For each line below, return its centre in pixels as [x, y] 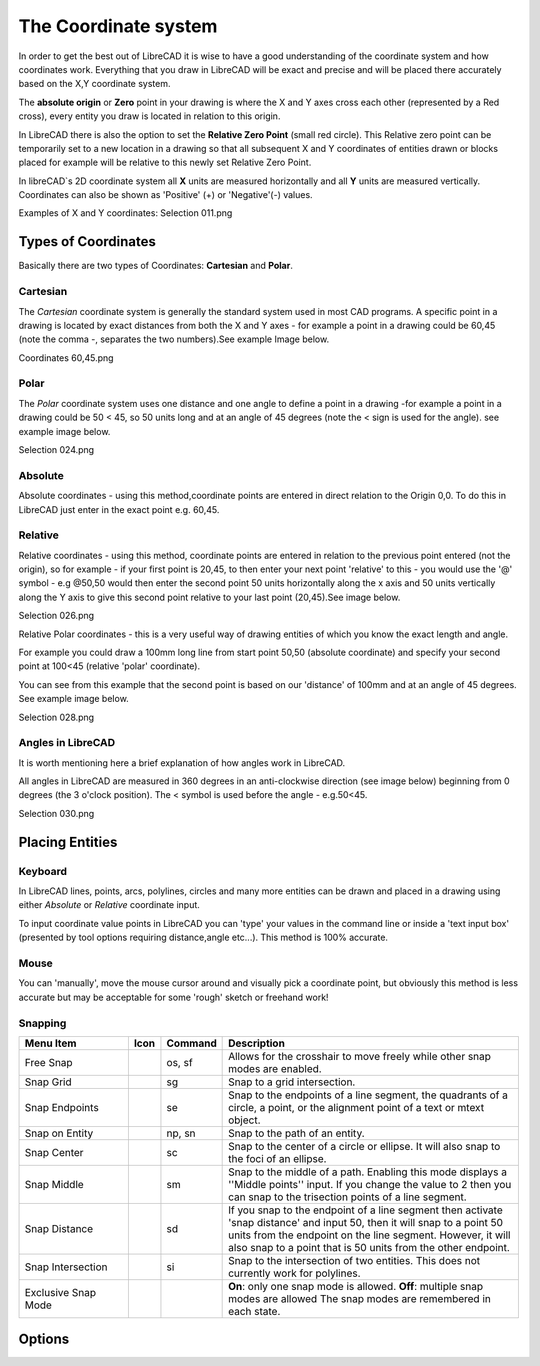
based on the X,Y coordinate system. [94, 84]
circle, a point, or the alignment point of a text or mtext [356, 1107]
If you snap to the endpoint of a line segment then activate [366, 1210]
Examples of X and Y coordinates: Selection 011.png [125, 213]
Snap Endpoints [61, 1107]
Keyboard [43, 871]
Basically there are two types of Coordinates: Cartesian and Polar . [156, 266]
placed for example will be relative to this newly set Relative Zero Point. [165, 162]
